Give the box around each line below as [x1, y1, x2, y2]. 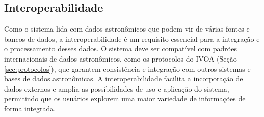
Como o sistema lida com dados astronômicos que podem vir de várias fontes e [4, 23, 250, 34]
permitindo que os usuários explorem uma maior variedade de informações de [4, 93, 246, 104]
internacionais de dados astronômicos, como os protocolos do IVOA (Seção [4, 53, 237, 64]
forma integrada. [4, 103, 56, 113]
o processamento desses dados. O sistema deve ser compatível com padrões [4, 43, 237, 54]
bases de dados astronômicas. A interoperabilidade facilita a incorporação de [4, 73, 243, 84]
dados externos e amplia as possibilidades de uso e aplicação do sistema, [4, 83, 229, 94]
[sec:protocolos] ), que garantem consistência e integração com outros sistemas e [4, 63, 251, 74]
